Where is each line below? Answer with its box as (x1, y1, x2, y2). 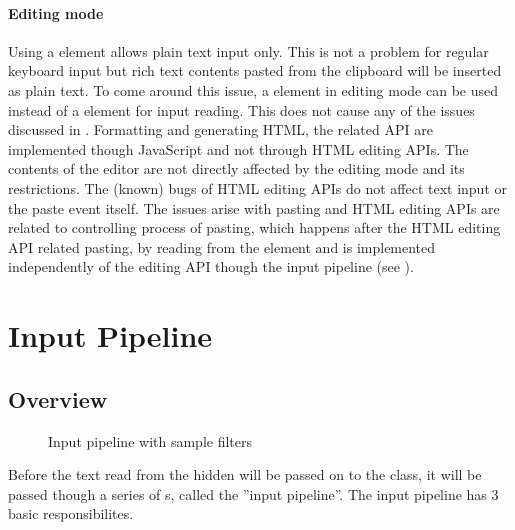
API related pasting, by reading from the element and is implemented (8, 236, 436, 257)
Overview (8, 383, 108, 414)
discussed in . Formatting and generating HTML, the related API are (8, 119, 433, 140)
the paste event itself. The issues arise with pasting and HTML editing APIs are (8, 197, 500, 218)
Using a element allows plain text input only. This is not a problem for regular (8, 40, 489, 61)
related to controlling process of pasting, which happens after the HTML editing (8, 217, 501, 238)
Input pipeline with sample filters (48, 430, 252, 451)
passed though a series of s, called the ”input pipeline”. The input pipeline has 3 (8, 483, 499, 504)
